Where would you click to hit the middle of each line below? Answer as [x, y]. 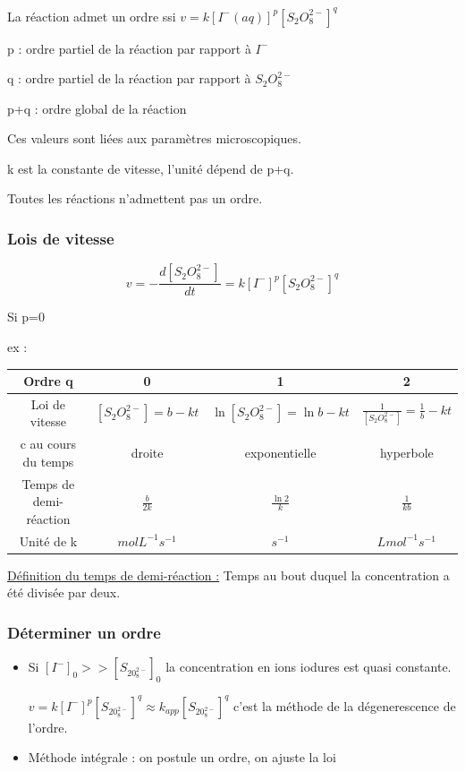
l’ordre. [48, 727]
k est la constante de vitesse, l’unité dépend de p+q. [151, 168]
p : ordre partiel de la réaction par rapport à [129, 48]
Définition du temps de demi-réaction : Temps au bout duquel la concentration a [228, 575]
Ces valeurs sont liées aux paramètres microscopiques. [154, 138]
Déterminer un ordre [84, 632]
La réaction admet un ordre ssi [92, 16]
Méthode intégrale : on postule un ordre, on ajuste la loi [182, 757]
